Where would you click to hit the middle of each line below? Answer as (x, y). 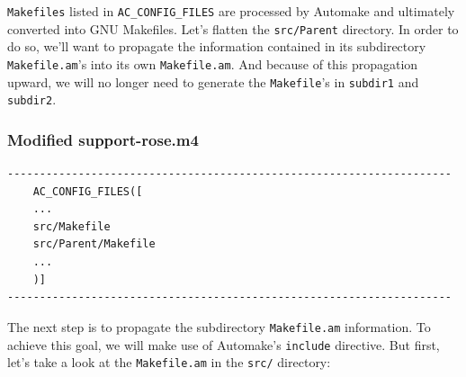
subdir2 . (32, 99)
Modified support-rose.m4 (103, 139)
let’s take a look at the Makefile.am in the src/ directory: (169, 362)
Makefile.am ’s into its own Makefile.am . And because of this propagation (213, 63)
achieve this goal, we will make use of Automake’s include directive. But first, (224, 344)
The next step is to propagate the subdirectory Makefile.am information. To (219, 326)
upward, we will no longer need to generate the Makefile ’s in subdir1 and (213, 81)
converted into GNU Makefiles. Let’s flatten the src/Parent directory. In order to (233, 28)
